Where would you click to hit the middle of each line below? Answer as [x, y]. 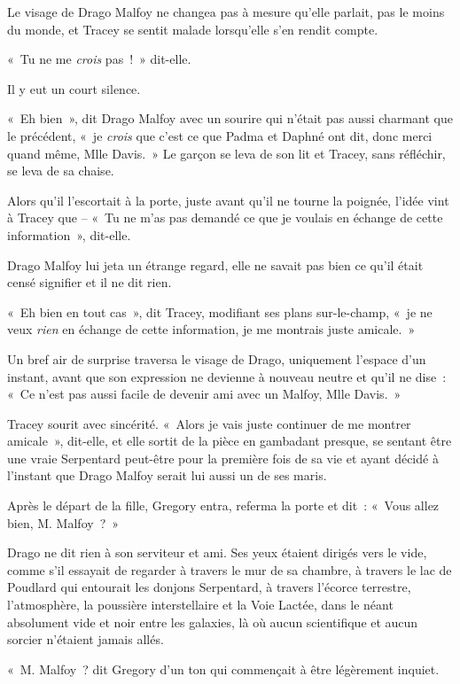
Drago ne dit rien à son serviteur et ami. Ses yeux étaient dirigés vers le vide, [217, 552]
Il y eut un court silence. [74, 88]
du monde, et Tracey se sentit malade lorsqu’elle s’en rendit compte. [193, 29]
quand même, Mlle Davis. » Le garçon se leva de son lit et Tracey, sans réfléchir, [226, 153]
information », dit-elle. [69, 234]
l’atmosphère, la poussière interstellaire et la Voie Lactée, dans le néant [200, 605]
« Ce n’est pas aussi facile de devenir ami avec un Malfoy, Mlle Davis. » [204, 394]
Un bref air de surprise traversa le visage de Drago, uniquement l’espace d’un [217, 358]
